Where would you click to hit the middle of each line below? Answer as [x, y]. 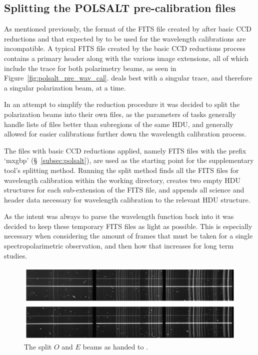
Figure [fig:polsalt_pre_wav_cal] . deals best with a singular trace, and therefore [128, 78]
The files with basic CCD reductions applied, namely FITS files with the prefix [125, 150]
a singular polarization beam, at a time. [65, 87]
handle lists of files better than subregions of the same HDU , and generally [119, 124]
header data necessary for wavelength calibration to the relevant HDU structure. [127, 199]
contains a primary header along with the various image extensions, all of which [126, 58]
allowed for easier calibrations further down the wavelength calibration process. [125, 134]
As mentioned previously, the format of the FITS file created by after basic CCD [128, 29]
